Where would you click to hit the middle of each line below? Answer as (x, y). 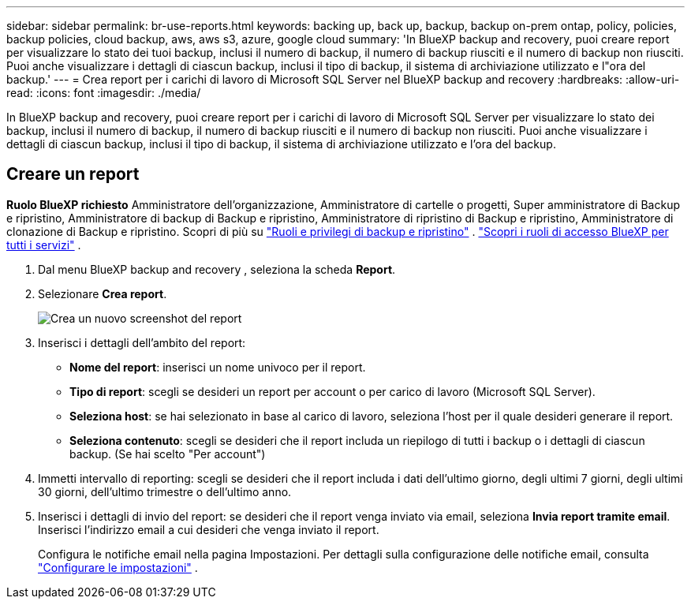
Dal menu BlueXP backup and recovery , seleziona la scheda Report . (217, 269)
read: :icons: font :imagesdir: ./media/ (104, 93)
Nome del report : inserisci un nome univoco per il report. (218, 367)
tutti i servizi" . (44, 245)
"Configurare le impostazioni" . (118, 567)
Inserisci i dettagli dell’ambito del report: (142, 342)
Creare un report (73, 174)
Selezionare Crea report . (103, 293)
